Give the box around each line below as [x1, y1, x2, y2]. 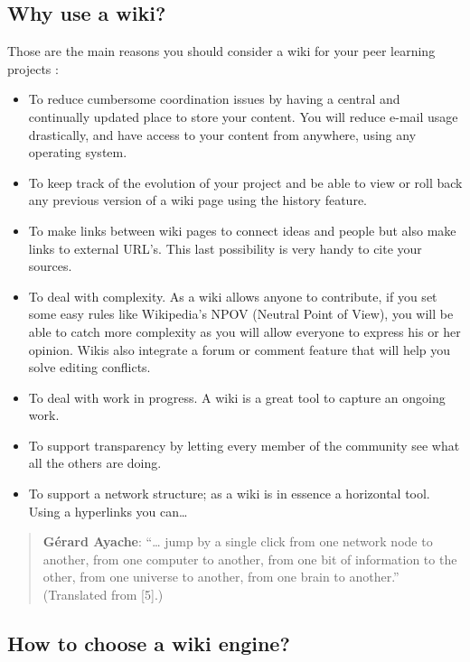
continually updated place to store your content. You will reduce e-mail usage [28, 107, 458, 126]
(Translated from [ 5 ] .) [42, 585, 164, 604]
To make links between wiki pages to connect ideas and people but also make [28, 220, 456, 239]
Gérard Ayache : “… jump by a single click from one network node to [42, 532, 433, 551]
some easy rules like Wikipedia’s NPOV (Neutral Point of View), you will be [28, 304, 454, 323]
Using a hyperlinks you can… [28, 501, 188, 520]
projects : [7, 59, 59, 78]
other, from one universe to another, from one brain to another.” [42, 567, 399, 586]
